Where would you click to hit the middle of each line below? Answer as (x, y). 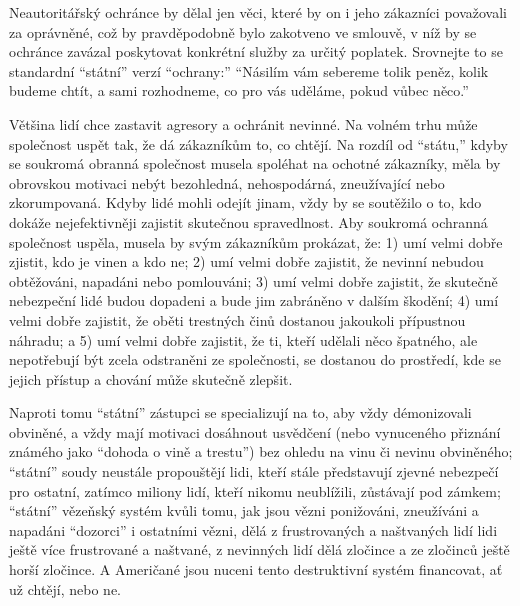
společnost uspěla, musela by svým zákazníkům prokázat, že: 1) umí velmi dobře (256, 241)
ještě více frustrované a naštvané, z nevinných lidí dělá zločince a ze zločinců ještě (259, 549)
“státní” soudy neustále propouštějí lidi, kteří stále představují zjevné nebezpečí (254, 471)
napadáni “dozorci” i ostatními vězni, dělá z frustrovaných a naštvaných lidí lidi (253, 529)
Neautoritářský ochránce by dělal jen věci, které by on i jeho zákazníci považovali (258, 12)
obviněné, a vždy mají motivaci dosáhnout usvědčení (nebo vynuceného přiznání (255, 431)
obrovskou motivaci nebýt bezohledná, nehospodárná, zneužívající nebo (227, 182)
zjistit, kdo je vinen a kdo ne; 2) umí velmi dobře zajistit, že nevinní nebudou (246, 261)
